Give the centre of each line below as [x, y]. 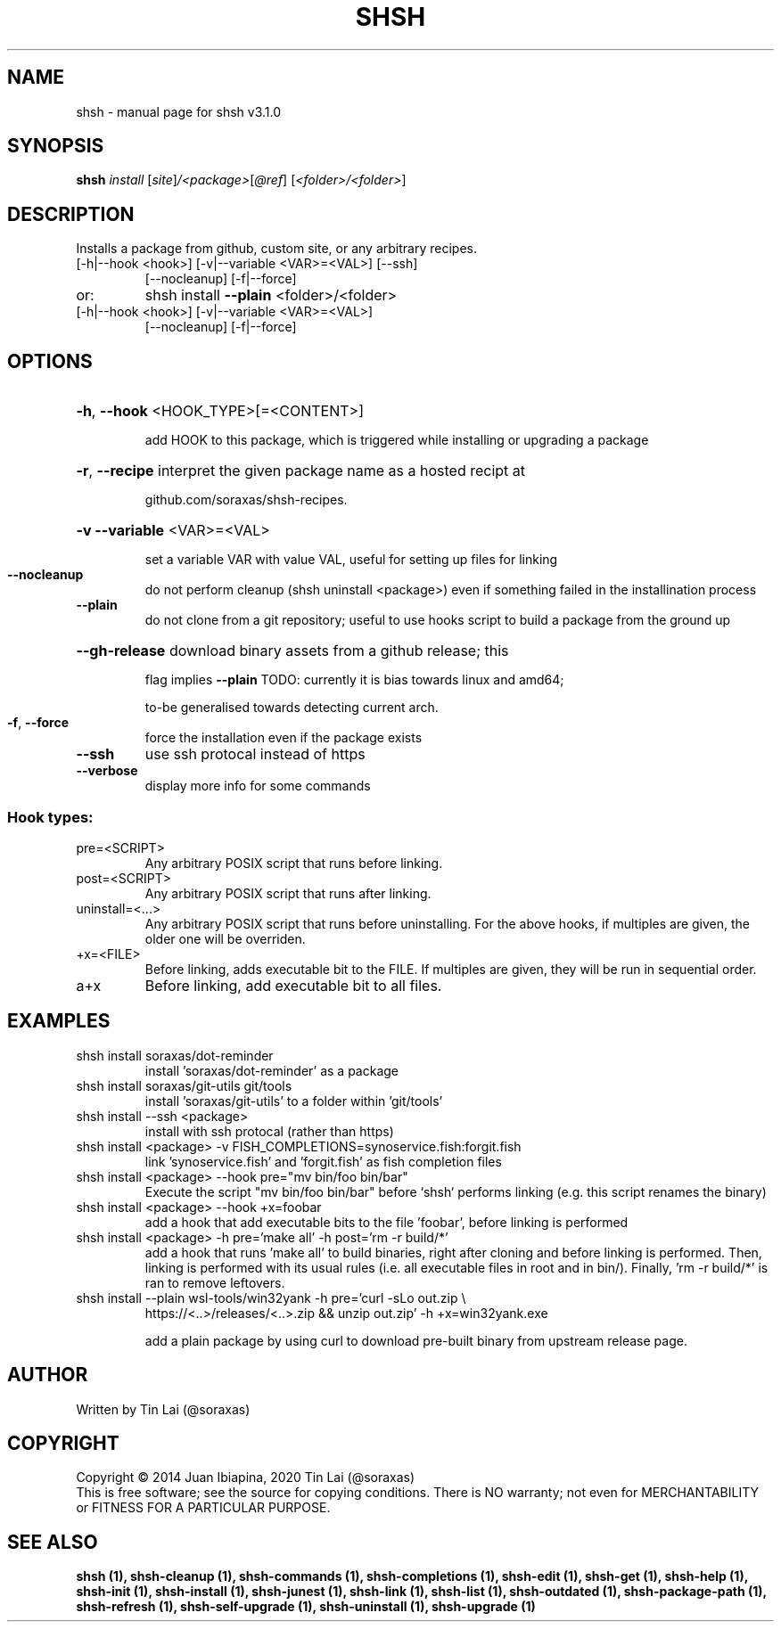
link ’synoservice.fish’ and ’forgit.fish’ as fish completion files [323, 1161]
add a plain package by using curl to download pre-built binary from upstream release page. [416, 1340]
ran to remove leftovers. [215, 1282]
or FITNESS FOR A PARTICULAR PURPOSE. [203, 1508]
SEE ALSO [53, 1542]
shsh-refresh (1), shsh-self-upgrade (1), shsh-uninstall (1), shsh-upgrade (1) [306, 1607]
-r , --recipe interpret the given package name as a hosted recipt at [301, 471]
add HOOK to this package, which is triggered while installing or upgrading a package [397, 440]
